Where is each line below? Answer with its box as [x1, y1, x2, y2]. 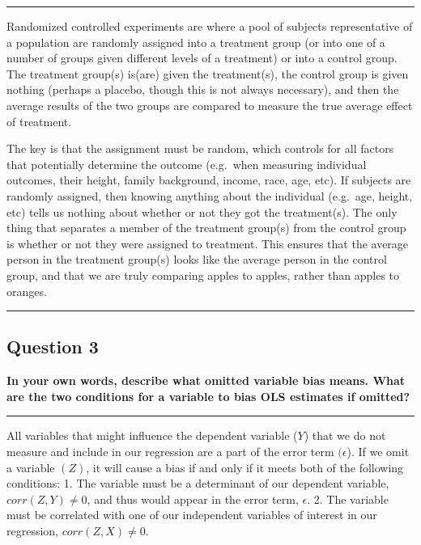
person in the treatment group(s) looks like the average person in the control [6, 251, 387, 268]
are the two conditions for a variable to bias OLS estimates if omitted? [6, 387, 410, 404]
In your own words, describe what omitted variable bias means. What [6, 372, 406, 389]
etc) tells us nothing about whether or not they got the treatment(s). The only [6, 203, 398, 220]
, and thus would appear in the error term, [87, 490, 299, 507]
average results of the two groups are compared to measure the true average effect [6, 96, 413, 113]
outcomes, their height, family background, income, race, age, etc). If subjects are [6, 171, 411, 188]
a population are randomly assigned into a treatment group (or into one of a [6, 33, 385, 50]
